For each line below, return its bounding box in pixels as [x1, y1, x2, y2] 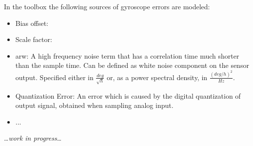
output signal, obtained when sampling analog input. [15, 100, 174, 110]
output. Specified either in [15, 72, 94, 82]
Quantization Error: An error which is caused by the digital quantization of [15, 90, 241, 101]
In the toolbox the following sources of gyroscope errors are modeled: [4, 1, 210, 11]
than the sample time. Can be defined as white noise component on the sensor [15, 60, 249, 70]
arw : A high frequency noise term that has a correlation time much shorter [15, 50, 239, 61]
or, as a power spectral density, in [107, 72, 208, 82]
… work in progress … [4, 133, 62, 143]
